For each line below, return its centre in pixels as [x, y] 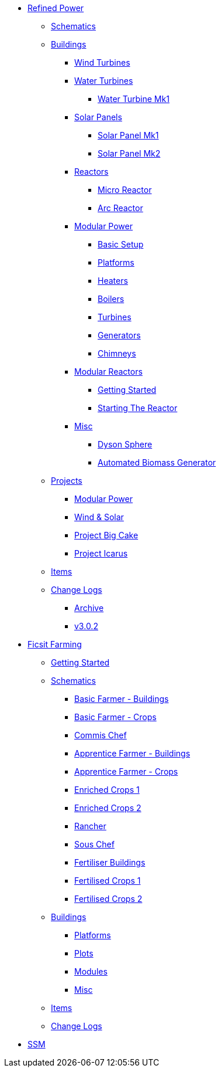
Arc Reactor [120, 208]
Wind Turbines [102, 62]
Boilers [111, 299]
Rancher [90, 826]
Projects [67, 481]
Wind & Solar [99, 517]
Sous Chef [94, 844]
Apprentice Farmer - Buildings [132, 753]
